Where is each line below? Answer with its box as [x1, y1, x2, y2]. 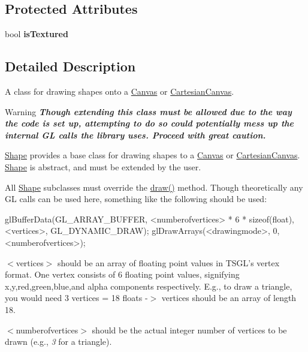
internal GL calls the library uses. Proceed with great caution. [5, 128, 266, 141]
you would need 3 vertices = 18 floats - [5, 291, 148, 304]
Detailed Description [5, 57, 136, 76]
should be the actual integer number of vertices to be [92, 323, 287, 336]
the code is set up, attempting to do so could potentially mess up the [5, 117, 294, 130]
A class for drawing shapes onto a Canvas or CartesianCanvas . [5, 85, 234, 97]
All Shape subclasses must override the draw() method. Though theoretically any [5, 180, 303, 193]
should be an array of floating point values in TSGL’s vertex [57, 256, 280, 269]
